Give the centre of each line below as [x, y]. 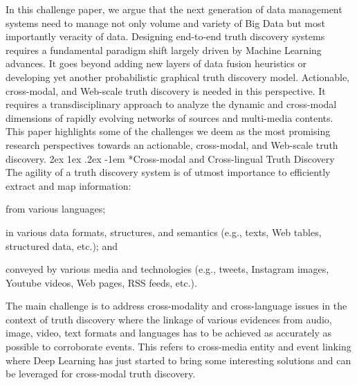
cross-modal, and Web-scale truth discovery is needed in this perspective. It [166, 90]
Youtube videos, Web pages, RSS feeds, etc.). [101, 282]
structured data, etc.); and [62, 245]
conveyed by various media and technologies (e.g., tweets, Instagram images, [167, 269]
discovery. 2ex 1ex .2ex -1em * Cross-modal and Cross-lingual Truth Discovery [170, 158]
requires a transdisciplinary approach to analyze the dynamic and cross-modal [171, 104]
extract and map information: [68, 185]
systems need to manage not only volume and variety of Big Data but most [165, 23]
